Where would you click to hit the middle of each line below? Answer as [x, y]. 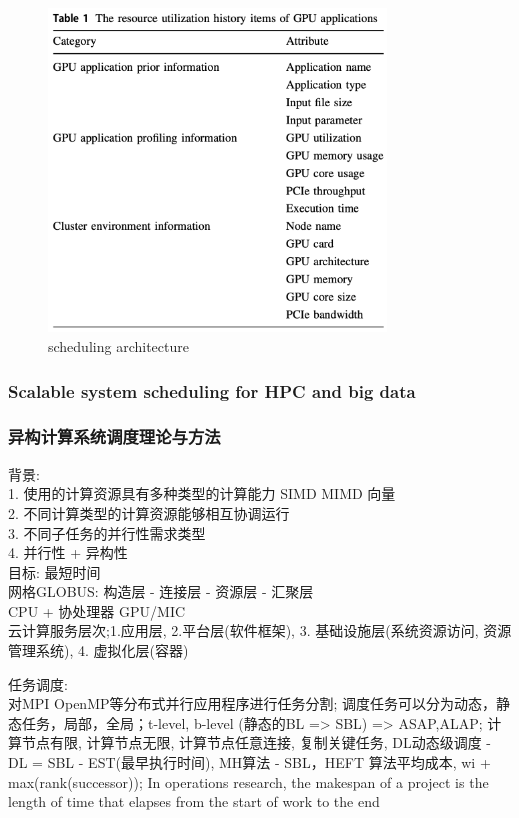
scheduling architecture [118, 346]
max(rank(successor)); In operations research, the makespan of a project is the [248, 781]
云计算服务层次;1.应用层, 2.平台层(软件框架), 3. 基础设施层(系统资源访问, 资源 [260, 630]
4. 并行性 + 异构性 [68, 552]
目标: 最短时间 [54, 571]
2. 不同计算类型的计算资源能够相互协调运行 [149, 512]
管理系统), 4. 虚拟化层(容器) [98, 650]
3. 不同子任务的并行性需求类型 [107, 532]
